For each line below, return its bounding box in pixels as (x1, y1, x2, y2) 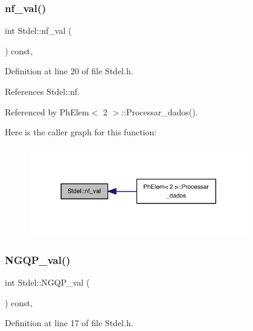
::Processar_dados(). (121, 105, 198, 118)
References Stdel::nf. (5, 85, 80, 97)
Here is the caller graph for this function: (5, 126, 157, 138)
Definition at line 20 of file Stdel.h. (5, 65, 133, 77)
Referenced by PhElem (5, 105, 89, 118)
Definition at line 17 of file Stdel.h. (5, 317, 133, 329)
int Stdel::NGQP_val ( (5, 275, 90, 288)
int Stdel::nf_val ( (5, 24, 72, 37)
